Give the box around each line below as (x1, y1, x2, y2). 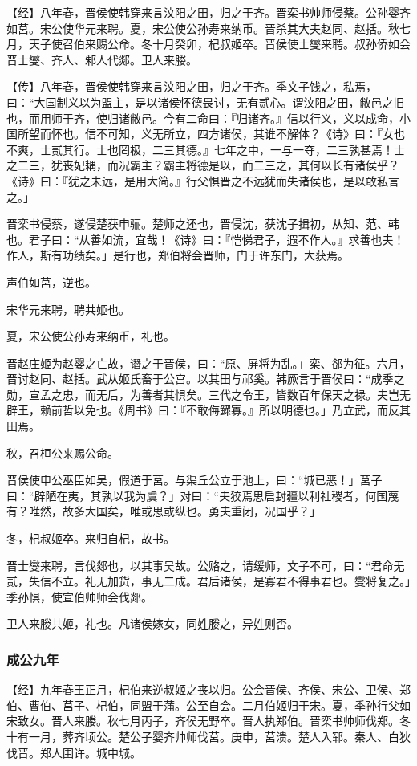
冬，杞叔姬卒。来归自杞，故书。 (6, 530, 175, 547)
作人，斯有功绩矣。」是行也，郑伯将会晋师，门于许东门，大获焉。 (6, 247, 349, 263)
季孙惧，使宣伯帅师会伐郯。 (6, 588, 152, 605)
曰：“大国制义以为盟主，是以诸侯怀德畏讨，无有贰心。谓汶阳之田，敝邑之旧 (6, 93, 405, 110)
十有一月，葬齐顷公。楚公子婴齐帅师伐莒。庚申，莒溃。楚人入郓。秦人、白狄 (6, 728, 411, 744)
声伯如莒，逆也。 (6, 273, 96, 290)
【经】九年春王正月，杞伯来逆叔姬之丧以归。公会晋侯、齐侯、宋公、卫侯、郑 (6, 681, 411, 698)
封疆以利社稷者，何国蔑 (275, 487, 399, 503)
